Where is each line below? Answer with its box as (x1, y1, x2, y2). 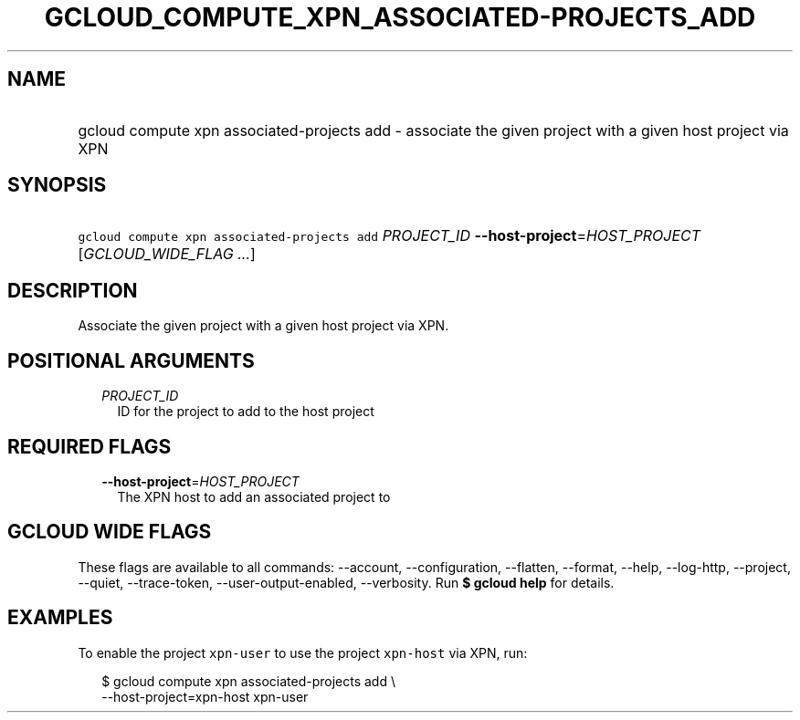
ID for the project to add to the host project (117, 403, 374, 420)
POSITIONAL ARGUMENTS (7, 349, 255, 372)
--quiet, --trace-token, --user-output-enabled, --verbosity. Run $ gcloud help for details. (78, 574, 615, 590)
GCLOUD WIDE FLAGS (7, 520, 212, 544)
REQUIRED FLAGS (7, 434, 172, 458)
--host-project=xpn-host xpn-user (101, 688, 309, 704)
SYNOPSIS (7, 173, 107, 197)
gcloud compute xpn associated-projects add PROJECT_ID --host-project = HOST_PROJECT (78, 226, 701, 245)
